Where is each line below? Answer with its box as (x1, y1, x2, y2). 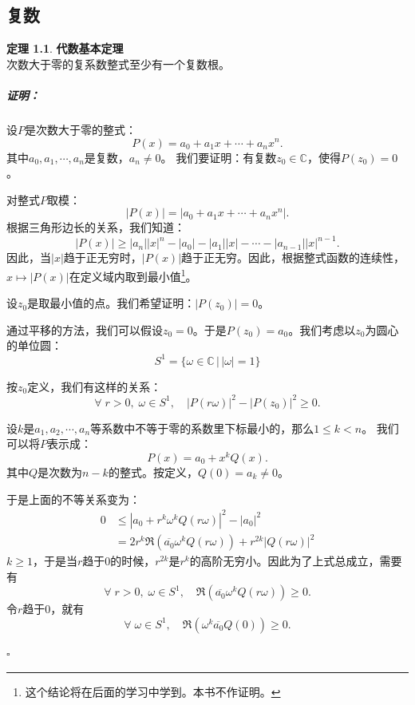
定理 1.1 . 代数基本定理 (6, 40, 124, 57)
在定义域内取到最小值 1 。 (69, 266, 197, 284)
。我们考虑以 (288, 321, 356, 338)
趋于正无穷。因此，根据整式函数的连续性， (181, 249, 405, 266)
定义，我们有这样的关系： (27, 378, 162, 394)
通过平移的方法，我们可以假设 (6, 321, 163, 338)
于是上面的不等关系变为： (6, 490, 140, 507)
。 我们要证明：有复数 (160, 149, 277, 165)
